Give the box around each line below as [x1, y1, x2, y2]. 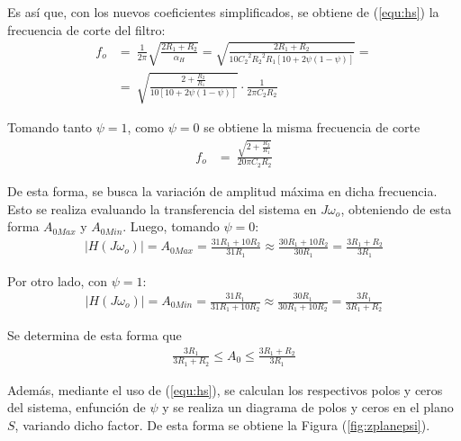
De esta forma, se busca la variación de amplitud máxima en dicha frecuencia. [7, 181, 438, 200]
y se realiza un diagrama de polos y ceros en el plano [162, 398, 454, 417]
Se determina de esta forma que [7, 326, 182, 345]
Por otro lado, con [7, 271, 108, 290]
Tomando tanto [7, 118, 93, 137]
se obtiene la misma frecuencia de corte [203, 118, 420, 137]
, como [127, 118, 165, 137]
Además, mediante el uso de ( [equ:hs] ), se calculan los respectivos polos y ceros [7, 380, 443, 399]
